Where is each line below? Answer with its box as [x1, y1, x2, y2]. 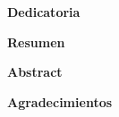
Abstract [7, 63, 63, 81]
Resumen [7, 32, 65, 51]
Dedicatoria [7, 3, 81, 21]
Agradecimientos [7, 92, 113, 111]
